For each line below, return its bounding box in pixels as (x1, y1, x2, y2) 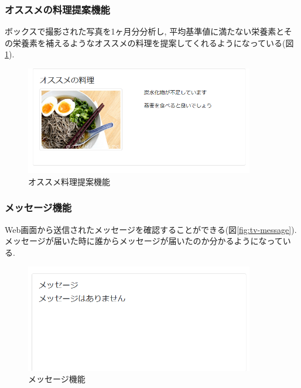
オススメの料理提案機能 (5, 2, 110, 16)
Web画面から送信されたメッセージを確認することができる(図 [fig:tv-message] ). (5, 223, 297, 235)
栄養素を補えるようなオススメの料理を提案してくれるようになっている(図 (12, 36, 294, 49)
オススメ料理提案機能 (28, 175, 110, 187)
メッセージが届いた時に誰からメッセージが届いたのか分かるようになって (5, 235, 283, 247)
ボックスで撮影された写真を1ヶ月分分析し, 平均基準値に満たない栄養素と (5, 25, 284, 37)
